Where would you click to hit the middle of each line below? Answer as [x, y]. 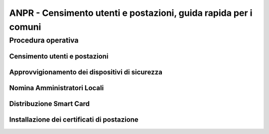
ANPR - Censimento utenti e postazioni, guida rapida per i [131, 13]
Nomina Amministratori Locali [57, 88]
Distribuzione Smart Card [49, 104]
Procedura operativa [44, 40]
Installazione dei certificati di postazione [74, 120]
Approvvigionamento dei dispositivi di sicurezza [86, 72]
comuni [25, 27]
